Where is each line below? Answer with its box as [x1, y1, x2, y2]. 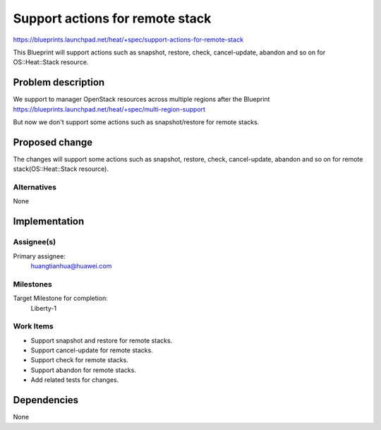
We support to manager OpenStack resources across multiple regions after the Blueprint [13, 95, 270, 104]
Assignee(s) [13, 237, 56, 247]
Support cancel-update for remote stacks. [30, 346, 153, 354]
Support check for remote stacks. [30, 356, 128, 364]
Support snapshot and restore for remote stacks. [30, 336, 173, 345]
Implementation [13, 215, 85, 227]
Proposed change [13, 136, 93, 148]
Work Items [13, 321, 54, 331]
